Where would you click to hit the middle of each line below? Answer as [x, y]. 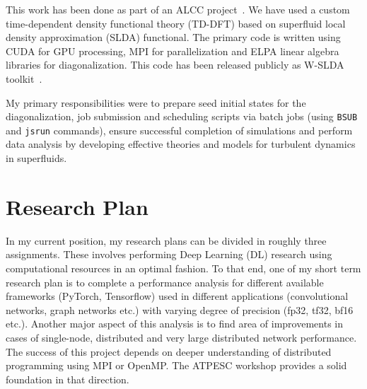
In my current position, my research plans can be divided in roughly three [166, 240]
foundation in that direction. [68, 379]
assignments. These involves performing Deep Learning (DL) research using [169, 254]
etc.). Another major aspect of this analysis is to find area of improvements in [174, 324]
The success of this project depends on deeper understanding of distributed [169, 351]
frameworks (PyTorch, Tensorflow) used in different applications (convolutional [177, 296]
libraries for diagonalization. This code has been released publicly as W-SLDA [175, 65]
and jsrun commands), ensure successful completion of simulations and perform [179, 130]
